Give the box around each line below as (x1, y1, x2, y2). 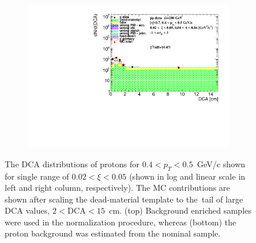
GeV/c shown (197, 157, 245, 170)
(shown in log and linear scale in (129, 170, 245, 182)
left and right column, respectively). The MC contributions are (5, 181, 230, 194)
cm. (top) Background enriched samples (109, 204, 252, 217)
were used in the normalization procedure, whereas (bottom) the (5, 215, 237, 228)
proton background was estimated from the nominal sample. (5, 227, 221, 239)
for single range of (5, 170, 69, 182)
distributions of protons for (42, 157, 140, 170)
